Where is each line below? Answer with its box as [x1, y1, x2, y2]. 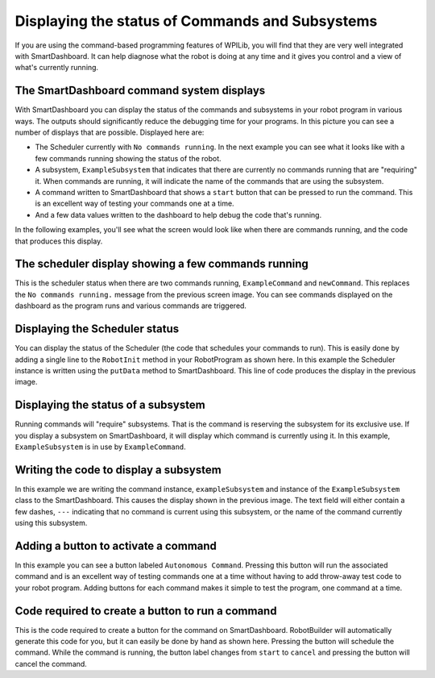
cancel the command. [14, 659, 88, 668]
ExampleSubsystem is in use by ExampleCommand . [14, 442, 187, 451]
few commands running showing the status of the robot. [35, 153, 222, 163]
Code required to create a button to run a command [14, 604, 277, 618]
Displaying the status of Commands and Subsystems [14, 12, 378, 30]
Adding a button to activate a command [14, 539, 217, 552]
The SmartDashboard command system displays [14, 84, 266, 98]
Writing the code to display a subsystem [14, 463, 222, 476]
